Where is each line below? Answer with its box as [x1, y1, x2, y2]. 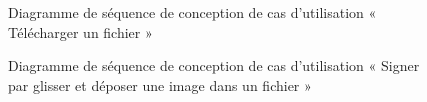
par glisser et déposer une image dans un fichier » [8, 74, 312, 95]
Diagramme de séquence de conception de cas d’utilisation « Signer [8, 55, 420, 76]
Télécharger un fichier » [8, 21, 153, 42]
